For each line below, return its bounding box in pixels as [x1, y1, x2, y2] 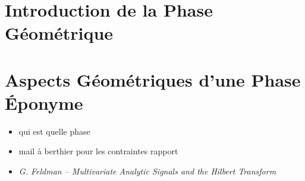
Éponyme [5, 90, 83, 115]
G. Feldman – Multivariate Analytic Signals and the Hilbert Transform [18, 165, 276, 177]
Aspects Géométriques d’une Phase [5, 67, 301, 91]
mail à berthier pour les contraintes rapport [18, 145, 178, 157]
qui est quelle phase [18, 125, 90, 137]
